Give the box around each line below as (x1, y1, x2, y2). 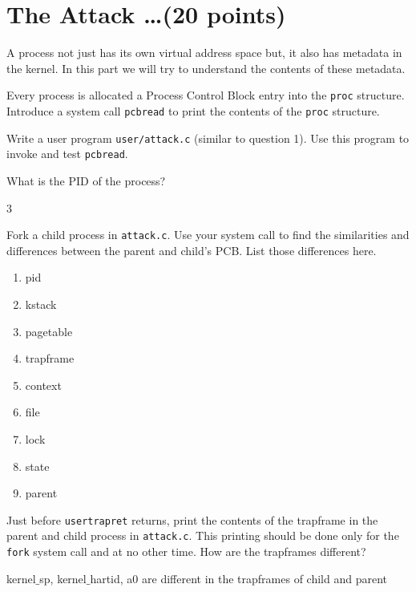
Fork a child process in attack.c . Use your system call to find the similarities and (6, 226, 410, 243)
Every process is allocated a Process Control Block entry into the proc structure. (6, 87, 405, 103)
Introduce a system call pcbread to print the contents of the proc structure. (6, 102, 380, 119)
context (25, 376, 62, 393)
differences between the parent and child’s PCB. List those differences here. (6, 241, 377, 258)
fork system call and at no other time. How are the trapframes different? (6, 543, 366, 560)
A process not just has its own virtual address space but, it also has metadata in (6, 44, 402, 61)
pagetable (25, 322, 73, 339)
